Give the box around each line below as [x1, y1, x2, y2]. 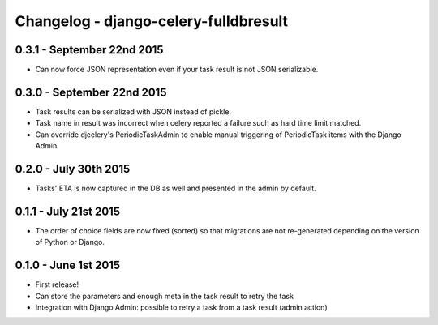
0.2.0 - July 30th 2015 [15, 162, 131, 176]
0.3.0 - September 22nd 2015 [15, 85, 167, 99]
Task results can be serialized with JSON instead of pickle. [35, 106, 231, 117]
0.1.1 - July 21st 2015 [15, 204, 121, 218]
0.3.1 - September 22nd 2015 [15, 43, 164, 57]
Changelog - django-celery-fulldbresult [15, 12, 288, 30]
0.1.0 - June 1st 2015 [15, 259, 121, 272]
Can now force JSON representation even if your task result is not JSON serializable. [35, 65, 319, 75]
